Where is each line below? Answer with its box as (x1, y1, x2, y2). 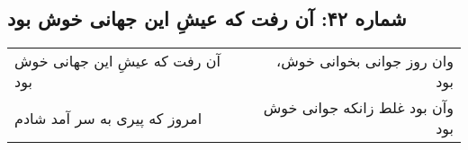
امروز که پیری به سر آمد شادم (14, 107, 202, 128)
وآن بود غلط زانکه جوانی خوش (263, 97, 454, 119)
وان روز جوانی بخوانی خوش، (276, 50, 454, 72)
